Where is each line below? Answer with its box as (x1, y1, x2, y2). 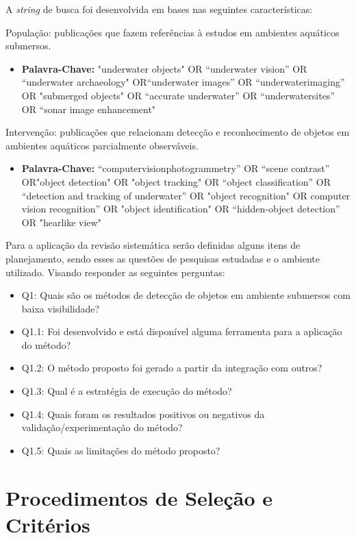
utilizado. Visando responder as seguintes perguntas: (5, 265, 225, 279)
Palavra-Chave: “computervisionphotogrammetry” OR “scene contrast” (21, 161, 330, 175)
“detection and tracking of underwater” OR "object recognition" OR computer (21, 188, 351, 202)
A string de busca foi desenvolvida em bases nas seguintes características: (5, 2, 313, 16)
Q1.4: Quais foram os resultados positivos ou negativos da (21, 406, 265, 421)
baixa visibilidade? (21, 301, 100, 315)
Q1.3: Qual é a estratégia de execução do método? (21, 384, 232, 398)
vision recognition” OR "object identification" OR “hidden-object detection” (21, 201, 340, 216)
